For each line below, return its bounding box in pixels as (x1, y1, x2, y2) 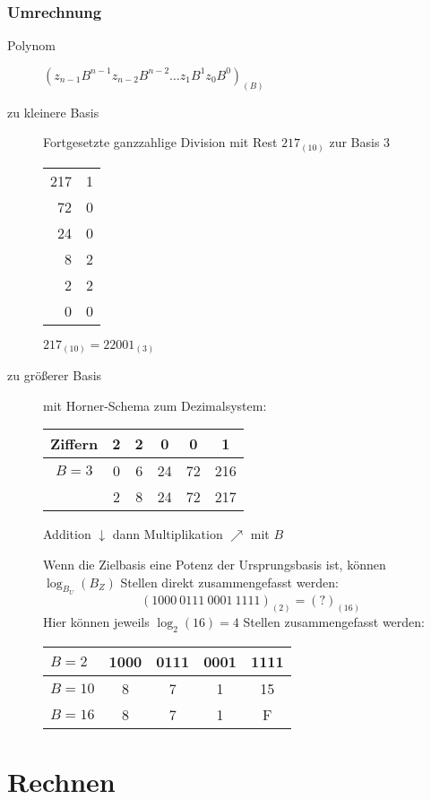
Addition (43, 525, 91, 543)
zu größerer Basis (7, 366, 102, 385)
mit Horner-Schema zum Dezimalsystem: (43, 396, 267, 414)
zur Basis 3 (329, 133, 391, 152)
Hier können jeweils (43, 612, 150, 630)
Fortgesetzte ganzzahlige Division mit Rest (43, 133, 278, 152)
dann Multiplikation (112, 525, 223, 543)
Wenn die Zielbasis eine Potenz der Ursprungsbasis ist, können (43, 555, 386, 574)
